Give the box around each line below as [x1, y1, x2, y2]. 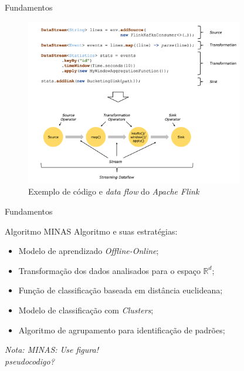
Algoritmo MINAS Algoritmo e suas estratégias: [5, 225, 178, 237]
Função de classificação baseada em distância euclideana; [18, 284, 223, 296]
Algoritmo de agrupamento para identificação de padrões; [18, 323, 225, 336]
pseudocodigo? [5, 355, 55, 367]
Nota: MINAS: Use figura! [5, 343, 99, 356]
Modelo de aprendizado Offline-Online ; [18, 245, 159, 257]
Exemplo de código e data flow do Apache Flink [28, 185, 199, 198]
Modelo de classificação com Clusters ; [18, 303, 154, 316]
